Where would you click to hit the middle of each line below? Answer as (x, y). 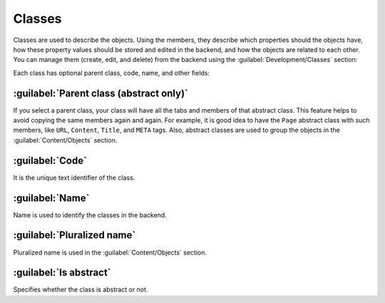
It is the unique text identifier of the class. (74, 178)
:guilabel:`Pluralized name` (75, 235)
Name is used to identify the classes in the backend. (90, 215)
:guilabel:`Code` (50, 160)
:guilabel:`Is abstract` (62, 273)
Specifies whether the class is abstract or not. (81, 289)
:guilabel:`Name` (51, 198)
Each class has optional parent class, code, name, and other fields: (112, 73)
